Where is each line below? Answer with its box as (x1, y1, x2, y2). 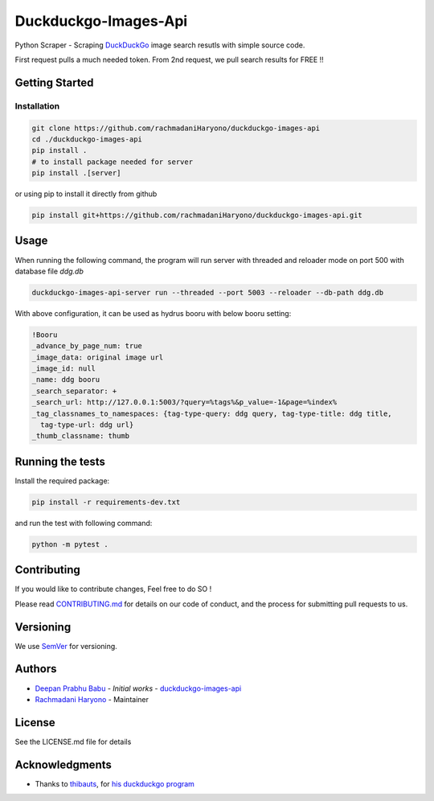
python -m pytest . (31, 540, 108, 548)
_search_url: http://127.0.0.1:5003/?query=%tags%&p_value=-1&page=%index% (31, 398, 338, 407)
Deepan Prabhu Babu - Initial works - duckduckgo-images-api (35, 684, 242, 693)
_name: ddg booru (31, 375, 100, 384)
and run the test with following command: (14, 518, 153, 528)
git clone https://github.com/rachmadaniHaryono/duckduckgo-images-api (31, 123, 321, 133)
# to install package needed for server (31, 157, 193, 166)
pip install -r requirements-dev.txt (31, 497, 181, 507)
